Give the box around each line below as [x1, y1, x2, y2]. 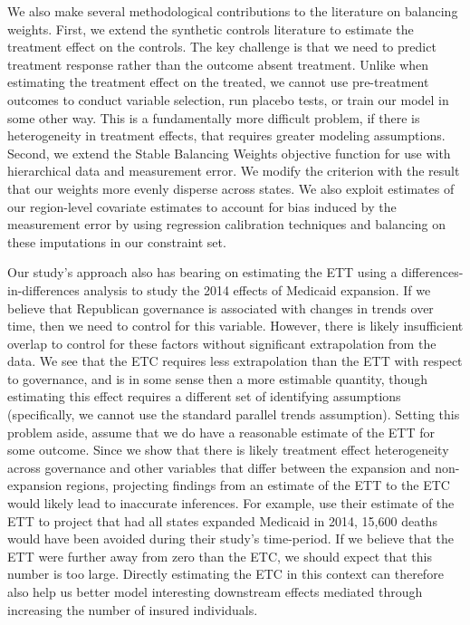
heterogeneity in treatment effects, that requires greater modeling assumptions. [7, 126, 446, 145]
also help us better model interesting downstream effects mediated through [7, 582, 423, 601]
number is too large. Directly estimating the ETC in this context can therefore [7, 564, 444, 583]
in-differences [7, 280, 80, 299]
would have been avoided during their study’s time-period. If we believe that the [7, 529, 455, 548]
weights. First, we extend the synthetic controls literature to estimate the [7, 19, 414, 38]
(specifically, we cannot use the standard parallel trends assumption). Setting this [7, 405, 460, 424]
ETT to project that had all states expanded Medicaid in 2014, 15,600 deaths [7, 511, 437, 530]
